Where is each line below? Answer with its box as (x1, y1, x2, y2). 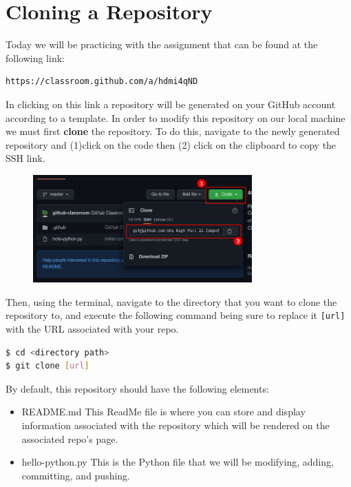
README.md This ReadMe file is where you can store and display (21, 404, 306, 419)
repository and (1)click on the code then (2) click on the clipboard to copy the (6, 137, 337, 152)
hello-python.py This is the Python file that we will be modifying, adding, (21, 455, 334, 469)
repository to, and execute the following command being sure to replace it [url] (6, 308, 345, 322)
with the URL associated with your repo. (6, 321, 179, 335)
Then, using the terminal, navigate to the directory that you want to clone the (6, 294, 337, 309)
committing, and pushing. (21, 468, 131, 482)
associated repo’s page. (21, 431, 118, 446)
